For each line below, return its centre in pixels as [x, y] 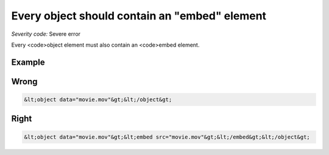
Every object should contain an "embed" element [139, 16]
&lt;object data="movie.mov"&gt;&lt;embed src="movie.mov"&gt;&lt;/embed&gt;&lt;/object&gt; [167, 137]
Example [28, 62]
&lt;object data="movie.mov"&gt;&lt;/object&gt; [98, 99]
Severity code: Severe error [46, 34]
